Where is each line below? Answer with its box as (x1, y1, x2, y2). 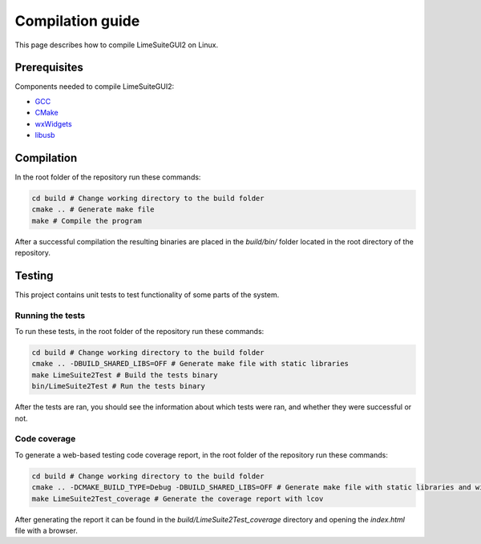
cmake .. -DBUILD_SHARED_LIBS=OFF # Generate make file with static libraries (31, 359, 349, 369)
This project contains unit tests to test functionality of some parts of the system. (14, 289, 280, 300)
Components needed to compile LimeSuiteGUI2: (14, 82, 175, 91)
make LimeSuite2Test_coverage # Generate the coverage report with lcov (31, 494, 324, 503)
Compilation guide (14, 12, 140, 30)
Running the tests (14, 309, 86, 320)
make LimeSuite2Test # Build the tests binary (31, 370, 218, 380)
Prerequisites (14, 61, 83, 75)
